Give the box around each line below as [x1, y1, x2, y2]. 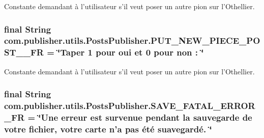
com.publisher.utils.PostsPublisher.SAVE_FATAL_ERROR [4, 99, 255, 112]
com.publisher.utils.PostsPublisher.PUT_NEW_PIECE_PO [4, 34, 260, 47]
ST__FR [4, 46, 44, 59]
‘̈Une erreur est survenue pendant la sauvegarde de [38, 111, 252, 124]
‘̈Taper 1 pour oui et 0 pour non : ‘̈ [57, 46, 204, 59]
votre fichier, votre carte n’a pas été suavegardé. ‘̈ [4, 122, 212, 135]
